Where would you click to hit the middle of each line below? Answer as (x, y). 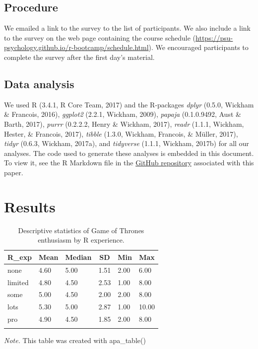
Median (78, 257)
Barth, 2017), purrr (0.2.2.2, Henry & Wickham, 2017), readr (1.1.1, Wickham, (124, 124)
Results (30, 206)
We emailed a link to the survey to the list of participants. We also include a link (127, 28)
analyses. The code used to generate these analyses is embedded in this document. (129, 153)
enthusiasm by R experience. (81, 240)
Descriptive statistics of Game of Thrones (81, 230)
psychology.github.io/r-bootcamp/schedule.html (76, 47)
